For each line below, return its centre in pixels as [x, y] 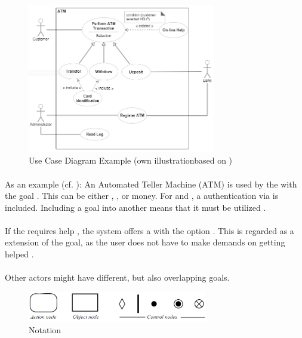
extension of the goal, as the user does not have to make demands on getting [145, 242]
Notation [45, 330]
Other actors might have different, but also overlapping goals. [117, 277]
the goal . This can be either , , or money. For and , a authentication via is [142, 196]
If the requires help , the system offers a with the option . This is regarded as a [150, 230]
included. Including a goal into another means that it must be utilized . [135, 207]
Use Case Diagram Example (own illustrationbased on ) [131, 160]
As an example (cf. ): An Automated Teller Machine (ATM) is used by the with [151, 184]
